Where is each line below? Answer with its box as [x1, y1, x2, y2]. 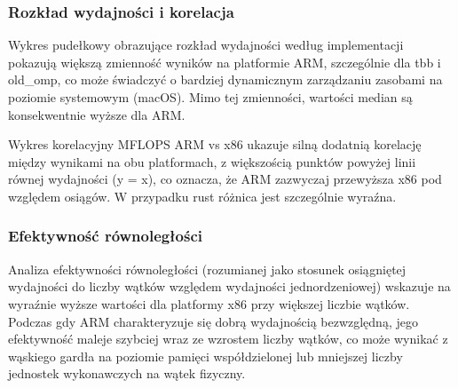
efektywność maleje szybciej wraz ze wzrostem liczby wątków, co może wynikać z [8, 329, 448, 348]
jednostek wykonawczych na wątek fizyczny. [8, 364, 246, 383]
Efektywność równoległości [8, 225, 202, 247]
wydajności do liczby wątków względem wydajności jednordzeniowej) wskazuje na [8, 277, 451, 296]
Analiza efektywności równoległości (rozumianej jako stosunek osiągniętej [8, 259, 407, 278]
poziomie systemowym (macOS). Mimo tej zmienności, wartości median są [8, 88, 413, 106]
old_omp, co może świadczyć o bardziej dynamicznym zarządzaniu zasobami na [8, 70, 443, 89]
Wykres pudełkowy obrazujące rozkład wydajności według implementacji [8, 36, 404, 54]
